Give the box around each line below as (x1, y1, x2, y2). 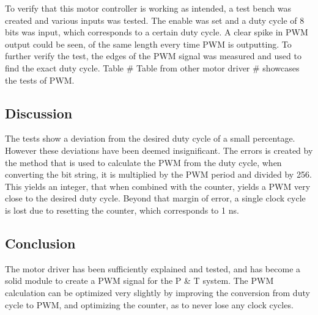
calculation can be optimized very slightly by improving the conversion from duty (5, 286, 310, 299)
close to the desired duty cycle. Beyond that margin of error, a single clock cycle (5, 192, 306, 205)
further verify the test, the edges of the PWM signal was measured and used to (5, 49, 301, 62)
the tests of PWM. (5, 73, 75, 86)
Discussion (5, 103, 73, 122)
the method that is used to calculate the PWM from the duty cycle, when (5, 156, 282, 168)
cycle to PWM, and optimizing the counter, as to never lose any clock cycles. (5, 298, 294, 311)
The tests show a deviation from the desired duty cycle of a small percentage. (5, 132, 295, 145)
